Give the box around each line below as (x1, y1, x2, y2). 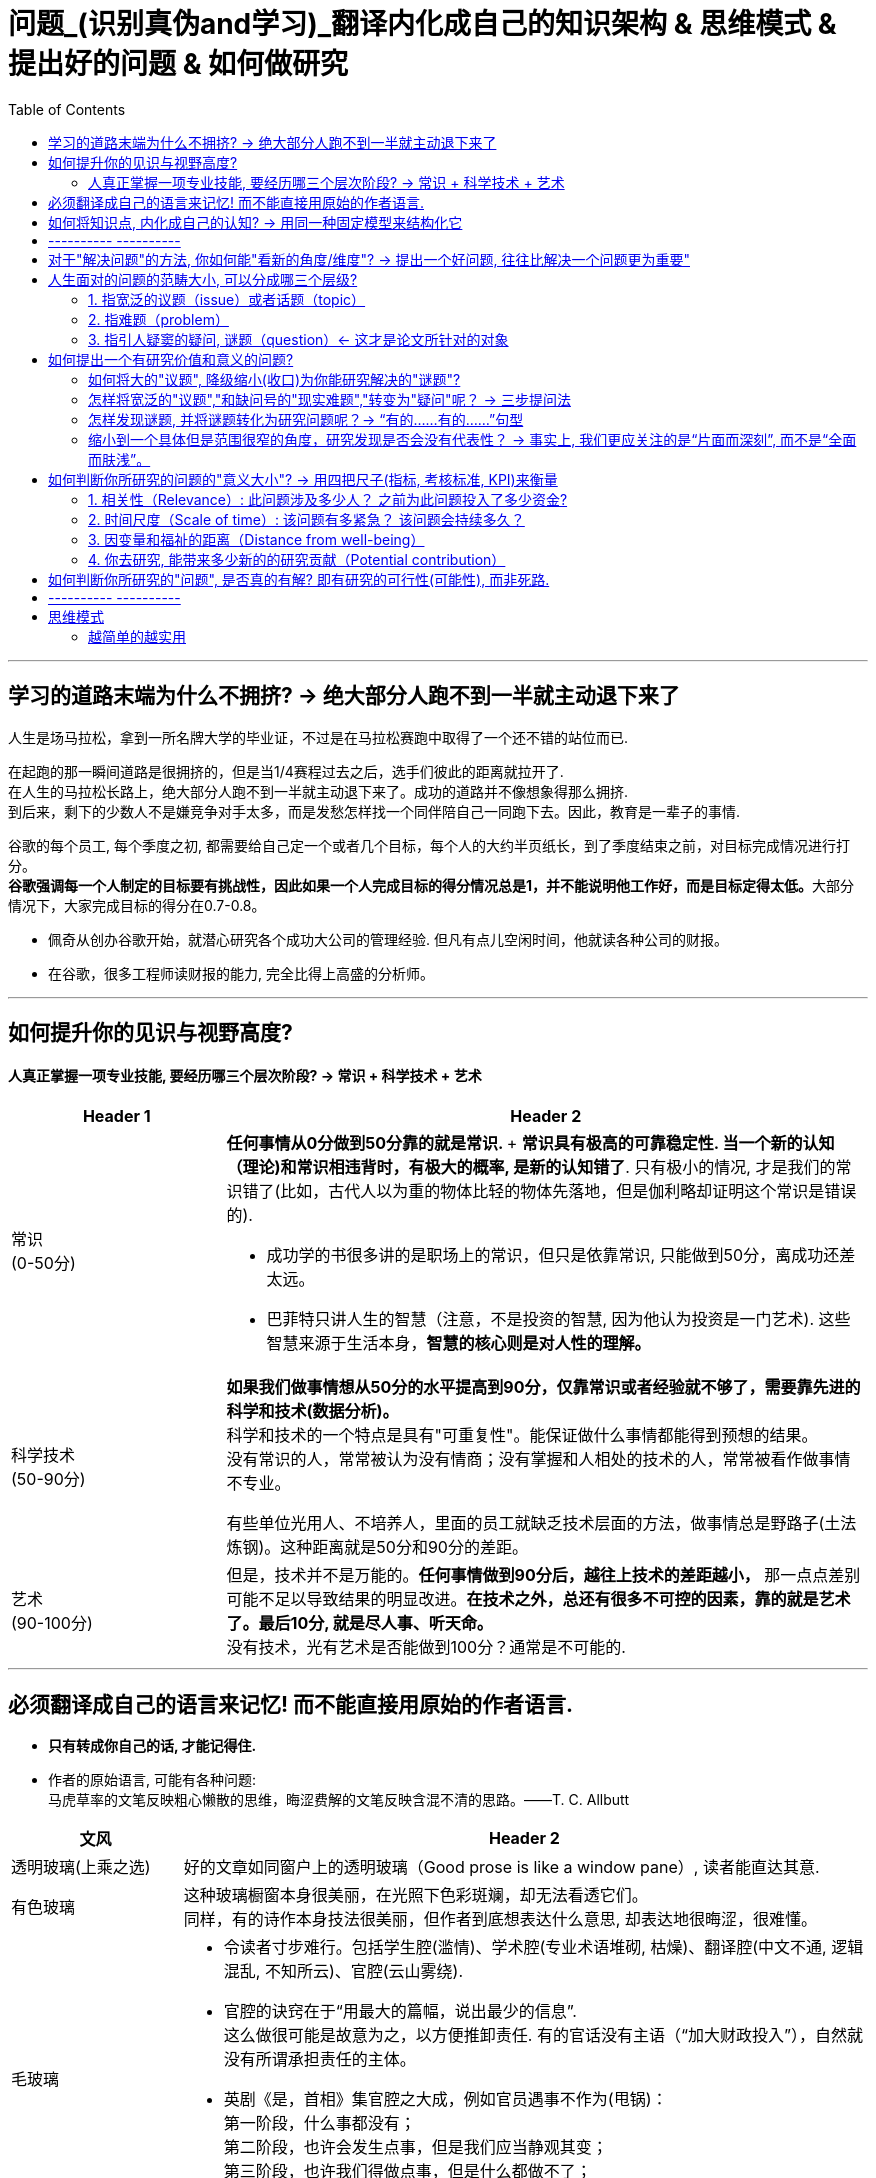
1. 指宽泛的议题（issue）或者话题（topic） (88, 290, 366, 308)
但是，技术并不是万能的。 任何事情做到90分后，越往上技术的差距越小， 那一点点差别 (226, 1565, 861, 1586)
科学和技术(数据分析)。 (226, 1401, 399, 1422)
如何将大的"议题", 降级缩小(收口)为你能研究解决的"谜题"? (88, 370, 461, 388)
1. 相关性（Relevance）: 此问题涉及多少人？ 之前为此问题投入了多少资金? (88, 490, 568, 508)
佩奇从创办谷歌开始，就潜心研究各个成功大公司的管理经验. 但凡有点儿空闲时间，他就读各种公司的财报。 (48, 930, 728, 948)
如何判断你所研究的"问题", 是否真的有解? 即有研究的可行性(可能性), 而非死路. (48, 570, 550, 588)
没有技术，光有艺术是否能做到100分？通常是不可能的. (226, 1637, 626, 1658)
